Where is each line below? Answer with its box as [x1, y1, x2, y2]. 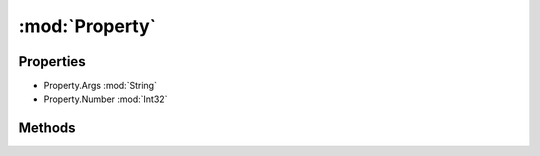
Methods [18, 120, 76, 137]
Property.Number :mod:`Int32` [43, 93, 168, 105]
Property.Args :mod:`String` [43, 80, 157, 92]
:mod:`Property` [18, 15, 157, 37]
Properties [18, 53, 86, 70]
